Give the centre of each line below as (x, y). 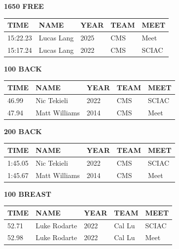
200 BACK (23, 131)
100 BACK (23, 68)
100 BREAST (28, 194)
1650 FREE (24, 6)
